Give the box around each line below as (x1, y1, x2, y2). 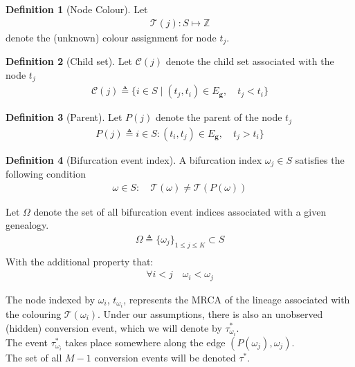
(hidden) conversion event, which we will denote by (6, 320, 222, 335)
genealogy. (6, 218, 49, 232)
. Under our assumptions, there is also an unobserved (98, 306, 323, 321)
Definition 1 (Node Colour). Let (6, 2, 148, 16)
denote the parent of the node (156, 110, 282, 124)
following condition (6, 167, 86, 181)
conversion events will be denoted (94, 350, 236, 364)
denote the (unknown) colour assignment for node (6, 30, 217, 44)
